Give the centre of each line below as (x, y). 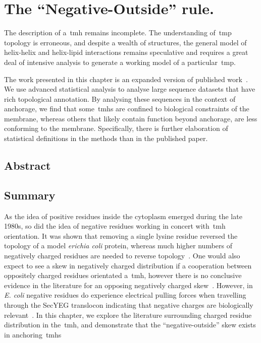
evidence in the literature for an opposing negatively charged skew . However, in (128, 285)
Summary (30, 195)
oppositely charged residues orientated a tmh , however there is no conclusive (123, 275)
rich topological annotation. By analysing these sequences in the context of (120, 98)
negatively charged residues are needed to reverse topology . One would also (122, 256)
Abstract (28, 165)
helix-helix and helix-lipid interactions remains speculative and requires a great (126, 52)
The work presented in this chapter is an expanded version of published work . (126, 79)
